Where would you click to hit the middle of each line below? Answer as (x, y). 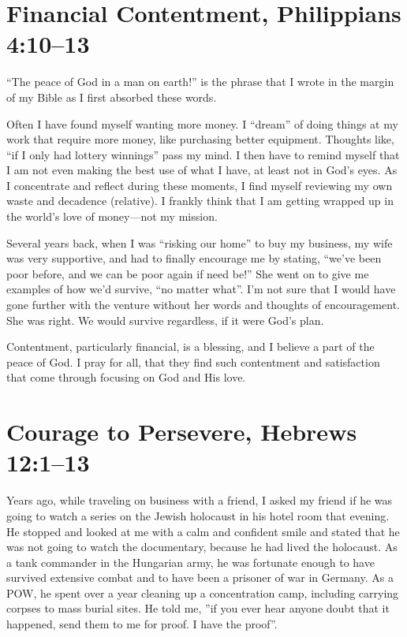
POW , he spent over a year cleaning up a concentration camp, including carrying (203, 592)
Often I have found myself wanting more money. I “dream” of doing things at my (202, 123)
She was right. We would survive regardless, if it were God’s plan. (165, 320)
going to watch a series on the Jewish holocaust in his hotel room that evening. (198, 515)
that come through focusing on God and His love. (126, 377)
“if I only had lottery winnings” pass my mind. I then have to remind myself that (203, 154)
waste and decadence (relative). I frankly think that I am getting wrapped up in (200, 201)
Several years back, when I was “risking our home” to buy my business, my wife (200, 242)
